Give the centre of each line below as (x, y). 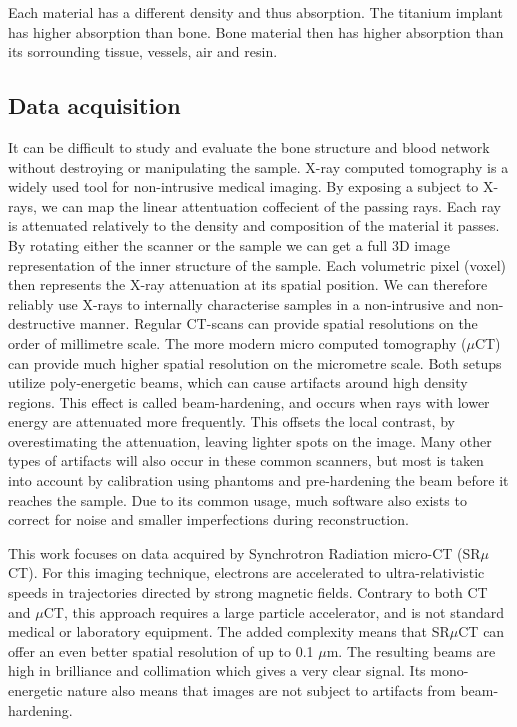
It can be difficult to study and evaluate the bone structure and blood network (249, 146)
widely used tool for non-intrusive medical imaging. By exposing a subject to (243, 186)
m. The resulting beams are (411, 650)
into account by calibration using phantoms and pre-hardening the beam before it (258, 480)
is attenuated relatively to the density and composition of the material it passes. (254, 225)
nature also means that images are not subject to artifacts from (261, 690)
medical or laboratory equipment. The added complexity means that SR (229, 631)
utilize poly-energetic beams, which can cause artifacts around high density (238, 382)
